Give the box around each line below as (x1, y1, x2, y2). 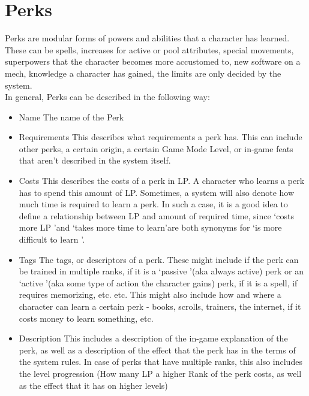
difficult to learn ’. (19, 233, 85, 246)
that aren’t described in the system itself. (19, 154, 171, 167)
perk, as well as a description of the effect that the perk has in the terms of (19, 343, 296, 356)
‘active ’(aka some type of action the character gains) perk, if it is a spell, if (19, 276, 298, 289)
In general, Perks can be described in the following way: (5, 90, 210, 103)
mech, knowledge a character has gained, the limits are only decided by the (5, 66, 281, 79)
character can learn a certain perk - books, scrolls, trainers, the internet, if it (19, 300, 301, 312)
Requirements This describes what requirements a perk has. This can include (19, 131, 302, 143)
